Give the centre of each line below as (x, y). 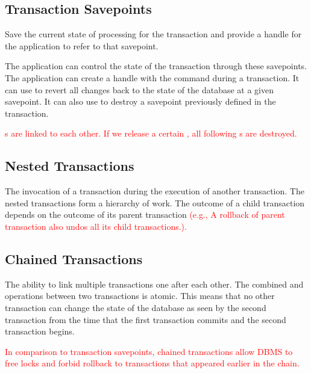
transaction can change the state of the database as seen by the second (136, 307)
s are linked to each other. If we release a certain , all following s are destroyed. (151, 133)
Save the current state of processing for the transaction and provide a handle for (153, 34)
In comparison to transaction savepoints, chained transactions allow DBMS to (149, 351)
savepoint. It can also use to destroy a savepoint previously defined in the (140, 101)
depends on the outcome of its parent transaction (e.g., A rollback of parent (145, 214)
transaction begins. (40, 331)
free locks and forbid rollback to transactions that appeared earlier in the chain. (152, 363)
